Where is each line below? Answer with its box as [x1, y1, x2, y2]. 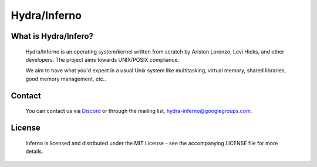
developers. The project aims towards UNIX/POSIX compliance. [25, 56, 180, 63]
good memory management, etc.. [25, 75, 107, 82]
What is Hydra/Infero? [11, 31, 94, 41]
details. [25, 148, 43, 155]
